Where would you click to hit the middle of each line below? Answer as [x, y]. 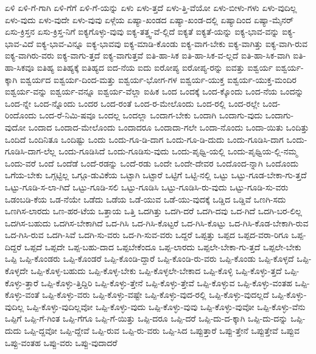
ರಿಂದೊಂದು [21, 115]
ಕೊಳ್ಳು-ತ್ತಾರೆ [22, 282]
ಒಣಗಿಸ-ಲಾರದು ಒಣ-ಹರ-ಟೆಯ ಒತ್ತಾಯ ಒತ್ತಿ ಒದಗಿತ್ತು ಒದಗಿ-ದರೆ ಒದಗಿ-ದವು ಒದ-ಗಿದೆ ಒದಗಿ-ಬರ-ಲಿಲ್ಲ [153, 211]
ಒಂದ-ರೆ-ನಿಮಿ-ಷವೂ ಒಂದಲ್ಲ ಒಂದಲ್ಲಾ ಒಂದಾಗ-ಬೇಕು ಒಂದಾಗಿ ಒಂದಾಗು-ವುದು [151, 115]
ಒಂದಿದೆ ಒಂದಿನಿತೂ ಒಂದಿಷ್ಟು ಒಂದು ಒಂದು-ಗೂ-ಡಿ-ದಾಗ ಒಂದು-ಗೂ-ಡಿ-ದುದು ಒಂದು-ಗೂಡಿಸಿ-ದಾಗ [144, 139]
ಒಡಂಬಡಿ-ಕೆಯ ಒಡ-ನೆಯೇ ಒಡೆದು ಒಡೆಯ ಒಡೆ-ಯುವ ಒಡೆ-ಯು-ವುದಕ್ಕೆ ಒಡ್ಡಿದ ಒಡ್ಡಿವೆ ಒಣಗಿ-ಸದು [146, 199]
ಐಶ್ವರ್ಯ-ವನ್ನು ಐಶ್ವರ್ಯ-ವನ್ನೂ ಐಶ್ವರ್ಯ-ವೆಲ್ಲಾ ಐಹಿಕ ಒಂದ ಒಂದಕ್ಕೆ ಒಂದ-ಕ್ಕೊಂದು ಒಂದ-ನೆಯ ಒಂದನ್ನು [154, 91]
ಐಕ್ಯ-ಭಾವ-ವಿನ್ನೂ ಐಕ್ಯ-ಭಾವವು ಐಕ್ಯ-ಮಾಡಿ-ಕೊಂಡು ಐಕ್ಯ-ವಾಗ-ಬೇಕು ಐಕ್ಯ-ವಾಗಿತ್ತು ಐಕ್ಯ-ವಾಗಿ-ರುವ [172, 43]
